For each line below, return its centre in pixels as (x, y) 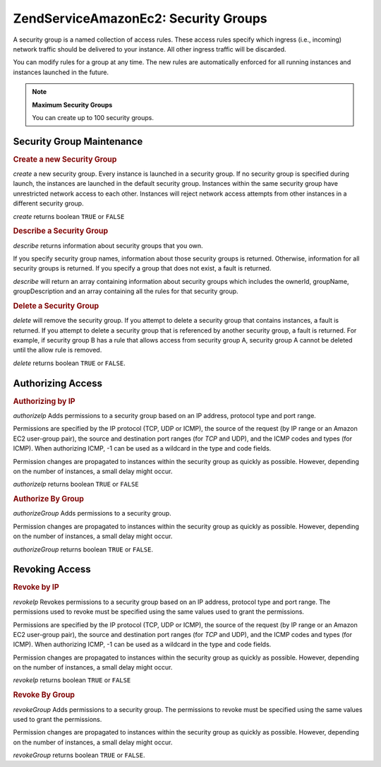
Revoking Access (52, 570)
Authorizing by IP (44, 401)
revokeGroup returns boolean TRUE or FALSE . (79, 755)
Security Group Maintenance (78, 141)
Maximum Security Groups (72, 105)
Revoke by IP (36, 588)
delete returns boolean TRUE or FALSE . (69, 363)
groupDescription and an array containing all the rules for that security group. (126, 291)
